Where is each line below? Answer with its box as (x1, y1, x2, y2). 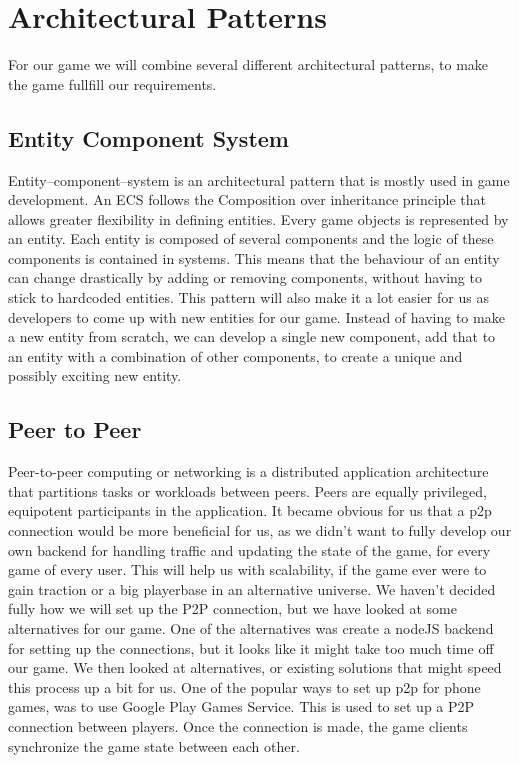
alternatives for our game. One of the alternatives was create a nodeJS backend (8, 618, 494, 638)
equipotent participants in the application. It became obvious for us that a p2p (8, 500, 492, 521)
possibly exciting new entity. (8, 365, 182, 386)
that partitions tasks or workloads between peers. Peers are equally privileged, (8, 480, 487, 501)
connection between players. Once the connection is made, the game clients (8, 715, 468, 736)
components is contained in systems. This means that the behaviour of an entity (8, 247, 500, 268)
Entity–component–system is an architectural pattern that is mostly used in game (8, 169, 510, 190)
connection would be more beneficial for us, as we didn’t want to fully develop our (8, 520, 512, 541)
